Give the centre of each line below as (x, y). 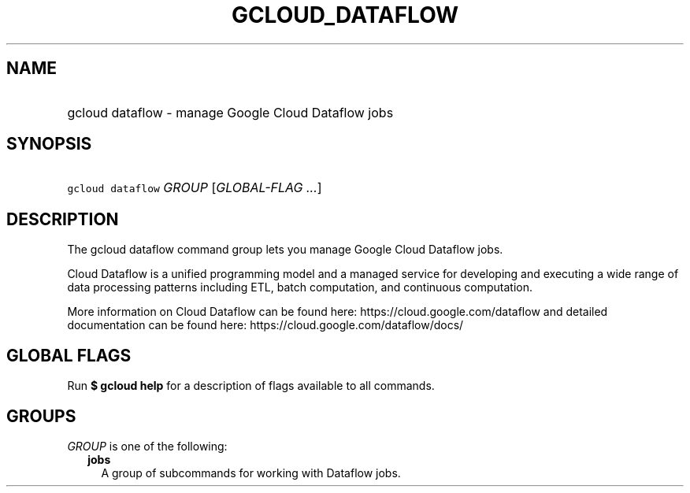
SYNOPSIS (49, 144)
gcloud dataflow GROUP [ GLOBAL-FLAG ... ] (195, 188)
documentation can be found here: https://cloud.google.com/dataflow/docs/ (265, 325)
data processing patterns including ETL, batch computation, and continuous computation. (300, 287)
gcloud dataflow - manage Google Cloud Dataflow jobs (230, 112)
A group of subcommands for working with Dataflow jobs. (251, 473)
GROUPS (41, 416)
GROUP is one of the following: (147, 446)
